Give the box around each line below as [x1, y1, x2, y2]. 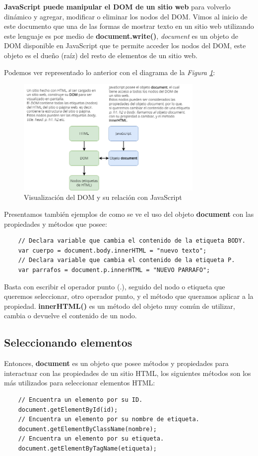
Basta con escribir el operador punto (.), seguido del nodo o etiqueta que [4, 281, 225, 291]
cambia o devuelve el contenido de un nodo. [4, 310, 137, 321]
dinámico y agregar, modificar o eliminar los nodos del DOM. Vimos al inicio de [4, 11, 248, 21]
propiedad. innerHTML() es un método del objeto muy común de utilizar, [4, 300, 235, 311]
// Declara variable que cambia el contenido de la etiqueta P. [18, 257, 235, 264]
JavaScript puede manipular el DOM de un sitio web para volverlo [4, 1, 231, 11]
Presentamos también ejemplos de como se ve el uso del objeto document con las [4, 209, 254, 219]
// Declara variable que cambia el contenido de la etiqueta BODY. [18, 237, 246, 245]
